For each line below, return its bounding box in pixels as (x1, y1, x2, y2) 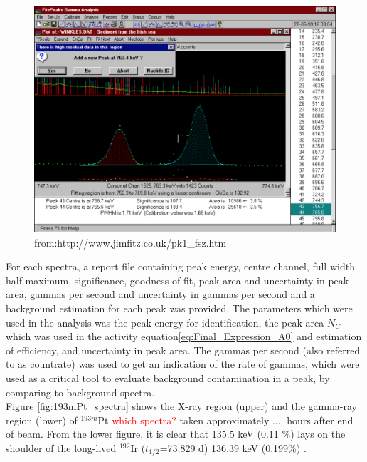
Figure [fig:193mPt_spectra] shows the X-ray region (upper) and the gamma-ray (6, 399, 357, 414)
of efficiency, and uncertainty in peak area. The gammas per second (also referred (6, 342, 361, 357)
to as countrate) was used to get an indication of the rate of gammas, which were (6, 356, 360, 371)
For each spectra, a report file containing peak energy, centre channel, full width (6, 259, 355, 274)
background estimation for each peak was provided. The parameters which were (6, 300, 353, 315)
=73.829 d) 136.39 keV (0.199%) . (159, 440, 307, 455)
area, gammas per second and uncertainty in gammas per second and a (6, 287, 315, 302)
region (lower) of (6, 412, 78, 427)
